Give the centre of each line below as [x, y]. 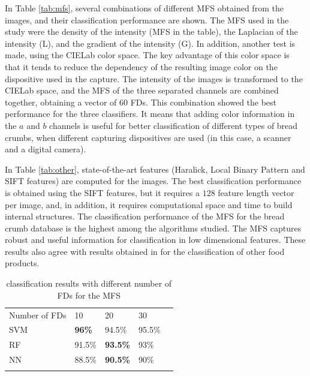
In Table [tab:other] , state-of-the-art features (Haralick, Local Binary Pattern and [155, 169]
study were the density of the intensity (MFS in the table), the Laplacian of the [151, 31]
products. [22, 263]
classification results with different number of [89, 283]
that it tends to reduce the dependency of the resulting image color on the [141, 66]
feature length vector [256, 192]
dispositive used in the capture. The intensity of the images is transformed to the [154, 78]
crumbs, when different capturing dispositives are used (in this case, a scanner [148, 137]
